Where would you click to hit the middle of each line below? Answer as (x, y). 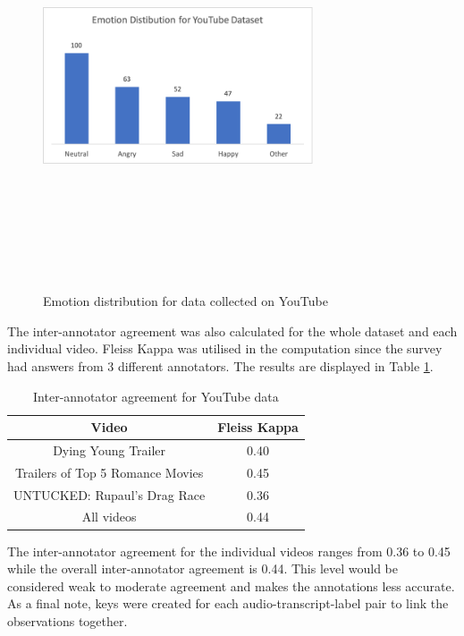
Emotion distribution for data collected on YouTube (186, 301)
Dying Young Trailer (110, 449)
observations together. (67, 620)
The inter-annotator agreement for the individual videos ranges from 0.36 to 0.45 (229, 551)
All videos (109, 517)
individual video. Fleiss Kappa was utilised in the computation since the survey (225, 348)
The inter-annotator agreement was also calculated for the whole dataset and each (232, 331)
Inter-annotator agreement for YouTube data (156, 396)
